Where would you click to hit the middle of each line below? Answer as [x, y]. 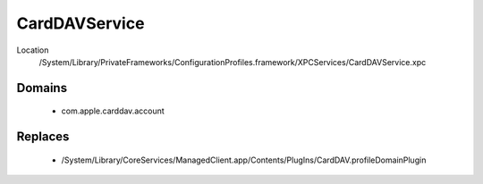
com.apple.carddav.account [113, 111]
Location [33, 50]
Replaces [43, 137]
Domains [42, 88]
